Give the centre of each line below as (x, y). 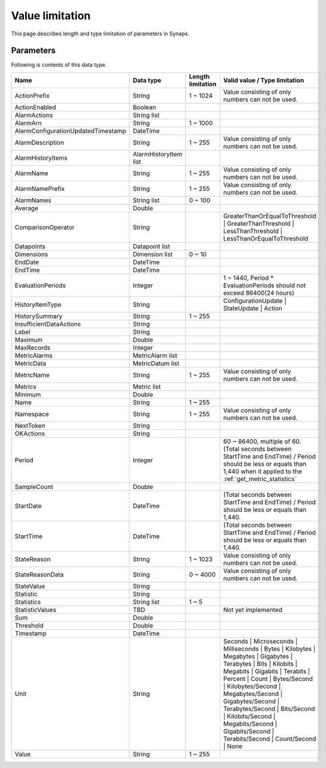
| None (233, 746)
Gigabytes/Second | (251, 701)
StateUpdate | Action (252, 308)
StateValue (30, 586)
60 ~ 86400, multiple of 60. (262, 441)
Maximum (29, 340)
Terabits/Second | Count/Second (270, 739)
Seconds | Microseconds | (260, 641)
